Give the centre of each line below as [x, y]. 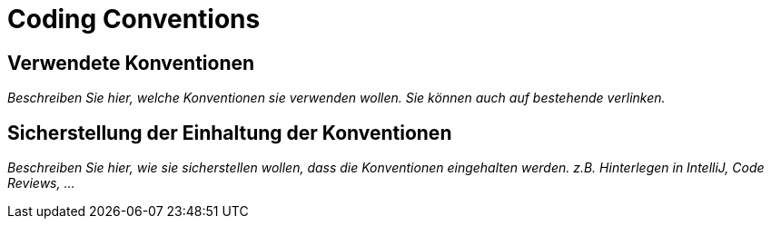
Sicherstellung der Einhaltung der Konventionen [230, 133]
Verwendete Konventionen [131, 63]
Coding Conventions [134, 19]
